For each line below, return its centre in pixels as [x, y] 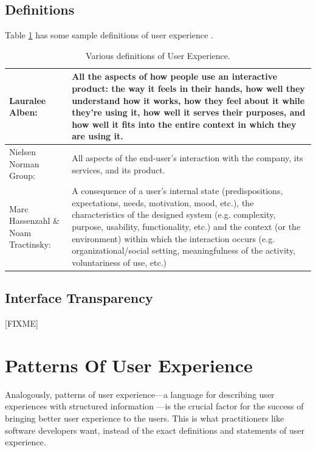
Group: [22, 176]
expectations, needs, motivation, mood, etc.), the [163, 202]
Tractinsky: [30, 244]
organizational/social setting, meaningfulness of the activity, [184, 250]
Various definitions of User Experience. [158, 55]
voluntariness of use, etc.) [119, 262]
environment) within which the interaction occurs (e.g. [173, 238]
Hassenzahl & [34, 221]
